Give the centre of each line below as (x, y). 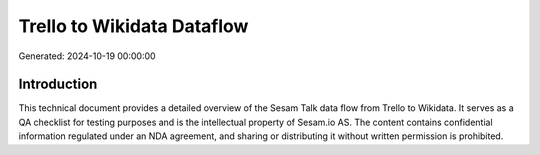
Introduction (58, 84)
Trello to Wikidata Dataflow (133, 26)
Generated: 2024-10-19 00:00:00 (87, 56)
